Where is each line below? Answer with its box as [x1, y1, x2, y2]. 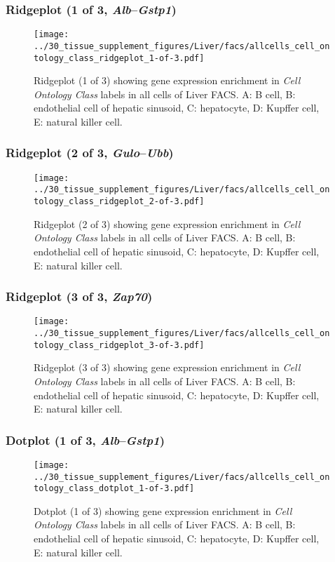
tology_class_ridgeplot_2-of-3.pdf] [34, 196, 205, 207]
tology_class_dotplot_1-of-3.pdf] [34, 483, 195, 494]
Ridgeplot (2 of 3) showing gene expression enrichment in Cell [34, 216, 301, 231]
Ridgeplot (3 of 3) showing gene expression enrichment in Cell [34, 360, 301, 375]
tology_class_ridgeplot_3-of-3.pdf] [34, 340, 205, 350]
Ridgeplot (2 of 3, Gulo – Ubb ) [6, 144, 174, 161]
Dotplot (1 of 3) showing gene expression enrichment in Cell [34, 503, 292, 518]
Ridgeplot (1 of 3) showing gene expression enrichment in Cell [34, 73, 301, 88]
